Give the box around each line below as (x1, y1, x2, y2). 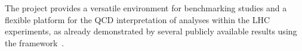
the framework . (5, 36, 64, 49)
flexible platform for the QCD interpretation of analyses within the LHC (5, 13, 270, 26)
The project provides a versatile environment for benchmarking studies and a (5, 2, 287, 14)
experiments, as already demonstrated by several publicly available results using (5, 25, 297, 37)
